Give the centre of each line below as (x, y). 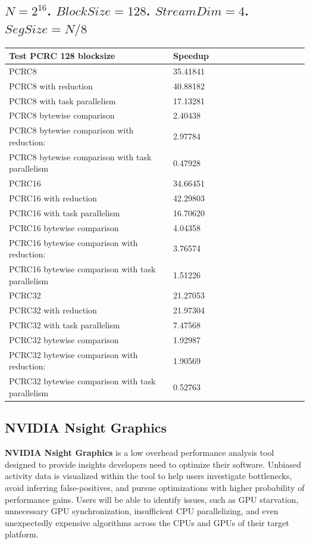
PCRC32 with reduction (53, 310)
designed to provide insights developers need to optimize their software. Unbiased (153, 464)
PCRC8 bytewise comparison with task (80, 156)
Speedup (191, 56)
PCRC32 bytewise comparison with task (82, 381)
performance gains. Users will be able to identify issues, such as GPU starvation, (152, 499)
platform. (22, 534)
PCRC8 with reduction (51, 86)
